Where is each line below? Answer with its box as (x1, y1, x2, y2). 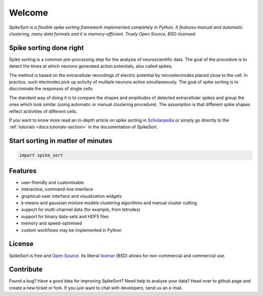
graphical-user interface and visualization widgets (21, 193, 122, 199)
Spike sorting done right (9, 44, 84, 52)
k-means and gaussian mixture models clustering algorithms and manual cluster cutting (21, 200, 197, 206)
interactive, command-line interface (21, 186, 94, 192)
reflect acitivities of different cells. (9, 108, 77, 114)
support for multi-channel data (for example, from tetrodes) (21, 207, 141, 212)
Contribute (9, 265, 43, 274)
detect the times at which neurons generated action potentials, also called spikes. (9, 63, 173, 69)
